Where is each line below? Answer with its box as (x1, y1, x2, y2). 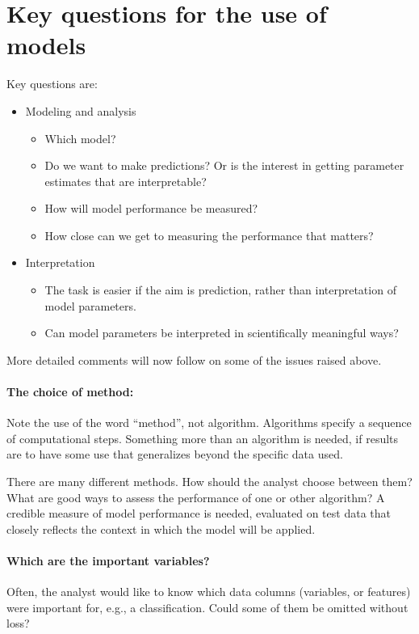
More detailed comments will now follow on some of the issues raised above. (6, 351, 382, 368)
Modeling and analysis (25, 102, 136, 119)
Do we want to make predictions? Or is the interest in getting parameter (44, 157, 404, 174)
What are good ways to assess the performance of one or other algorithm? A (6, 488, 385, 505)
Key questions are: (6, 75, 98, 92)
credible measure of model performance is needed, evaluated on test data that (6, 505, 391, 522)
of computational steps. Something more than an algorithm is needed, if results (6, 429, 399, 446)
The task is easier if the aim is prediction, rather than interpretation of (44, 281, 396, 298)
